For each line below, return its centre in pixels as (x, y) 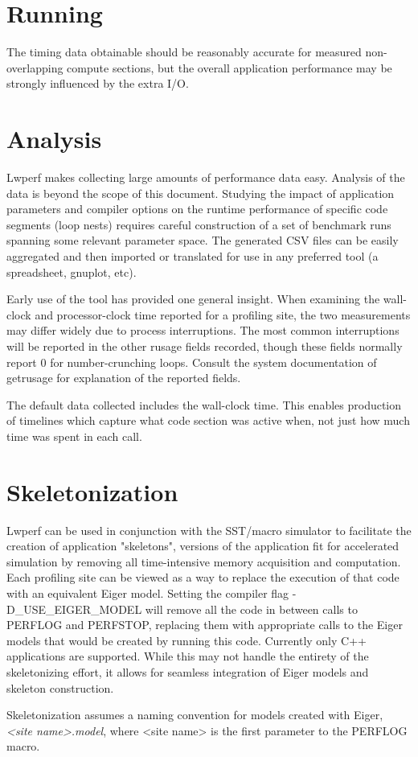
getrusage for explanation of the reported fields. (124, 378)
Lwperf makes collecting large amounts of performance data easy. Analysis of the (206, 177)
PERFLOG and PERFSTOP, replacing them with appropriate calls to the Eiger (205, 625)
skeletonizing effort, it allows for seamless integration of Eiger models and (188, 672)
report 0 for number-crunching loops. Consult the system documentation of (192, 362)
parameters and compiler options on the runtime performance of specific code (197, 209)
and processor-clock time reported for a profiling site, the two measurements (223, 314)
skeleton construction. (60, 687)
